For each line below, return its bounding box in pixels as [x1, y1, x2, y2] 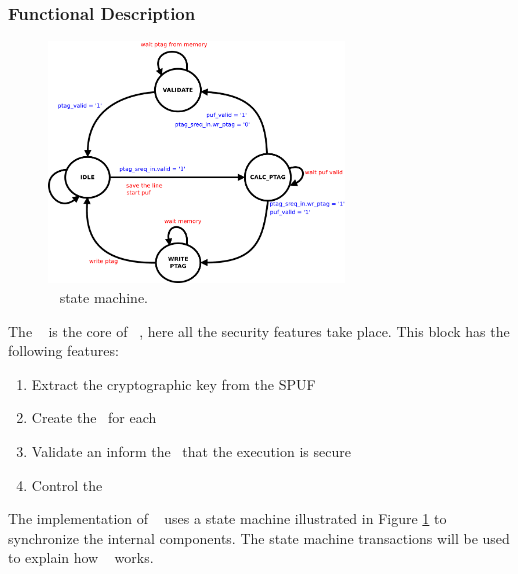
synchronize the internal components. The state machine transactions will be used [8, 527, 510, 548]
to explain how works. [8, 547, 154, 568]
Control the [31, 474, 103, 495]
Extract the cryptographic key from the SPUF [31, 373, 316, 394]
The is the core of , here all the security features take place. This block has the [8, 320, 510, 341]
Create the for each [31, 407, 157, 428]
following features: [8, 340, 119, 361]
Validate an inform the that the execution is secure [31, 441, 351, 462]
